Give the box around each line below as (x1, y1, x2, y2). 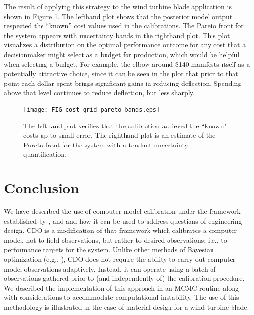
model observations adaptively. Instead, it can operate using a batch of (4, 263, 216, 273)
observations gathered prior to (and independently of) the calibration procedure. (4, 273, 245, 283)
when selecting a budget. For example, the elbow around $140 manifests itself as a (4, 59, 250, 69)
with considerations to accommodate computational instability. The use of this (4, 292, 239, 302)
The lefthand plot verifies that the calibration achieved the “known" (23, 120, 227, 130)
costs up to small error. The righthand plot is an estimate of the (23, 130, 216, 140)
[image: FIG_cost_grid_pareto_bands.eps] (23, 106, 160, 113)
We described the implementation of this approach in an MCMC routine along (4, 282, 239, 293)
